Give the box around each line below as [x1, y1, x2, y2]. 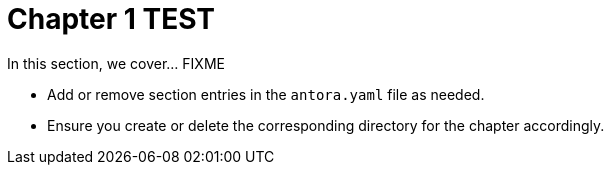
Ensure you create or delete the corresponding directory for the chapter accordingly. [47, 116, 605, 134]
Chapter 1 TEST [7, 2, 215, 36]
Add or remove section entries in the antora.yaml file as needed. [47, 85, 485, 103]
